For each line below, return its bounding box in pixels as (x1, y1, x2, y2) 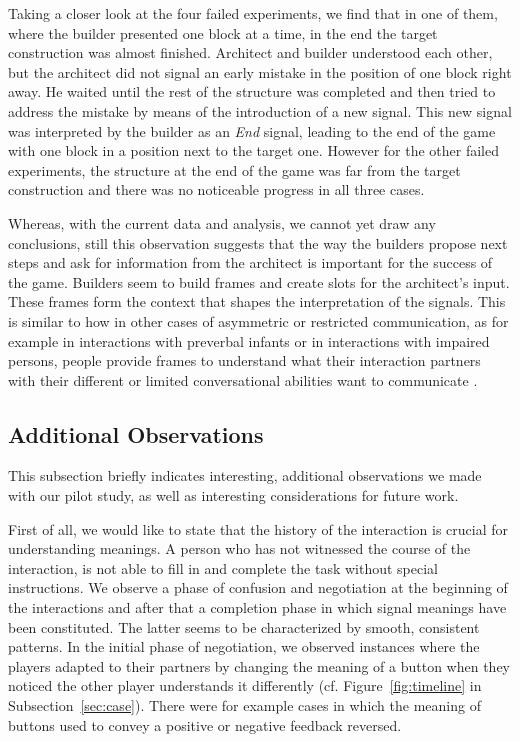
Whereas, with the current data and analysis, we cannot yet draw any (8, 212, 436, 233)
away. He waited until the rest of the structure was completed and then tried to (8, 81, 496, 102)
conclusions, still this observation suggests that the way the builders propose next (8, 232, 508, 253)
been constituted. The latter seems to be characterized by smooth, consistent (8, 616, 480, 637)
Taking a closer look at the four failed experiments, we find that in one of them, (8, 3, 498, 23)
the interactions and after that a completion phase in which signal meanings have (8, 597, 507, 618)
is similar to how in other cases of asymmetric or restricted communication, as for (8, 310, 509, 331)
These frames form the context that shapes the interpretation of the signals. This (8, 291, 506, 312)
